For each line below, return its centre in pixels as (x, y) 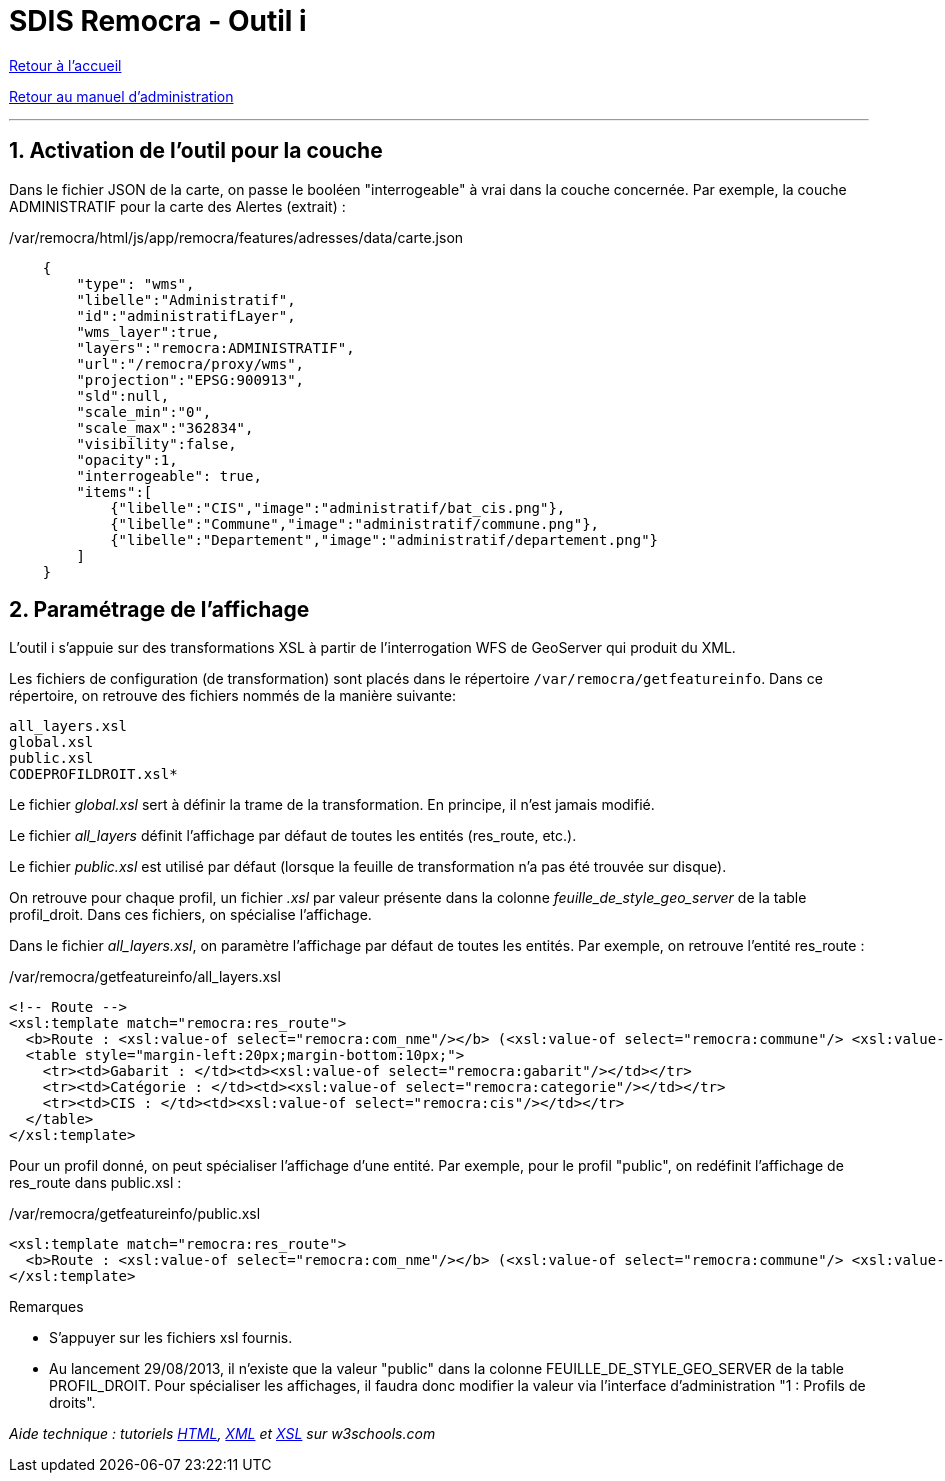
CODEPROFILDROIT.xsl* (93, 774)
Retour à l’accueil (65, 65)
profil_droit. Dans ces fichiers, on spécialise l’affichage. (190, 915)
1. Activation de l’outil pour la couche (196, 151)
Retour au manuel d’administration (121, 96)
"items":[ (114, 491)
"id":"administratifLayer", (186, 315)
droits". (72, 1403)
